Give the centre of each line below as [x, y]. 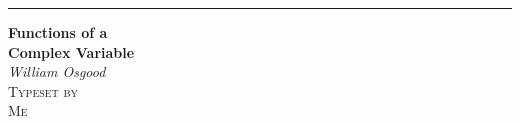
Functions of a [58, 32]
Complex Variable [71, 51]
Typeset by [43, 90]
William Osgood [57, 71]
